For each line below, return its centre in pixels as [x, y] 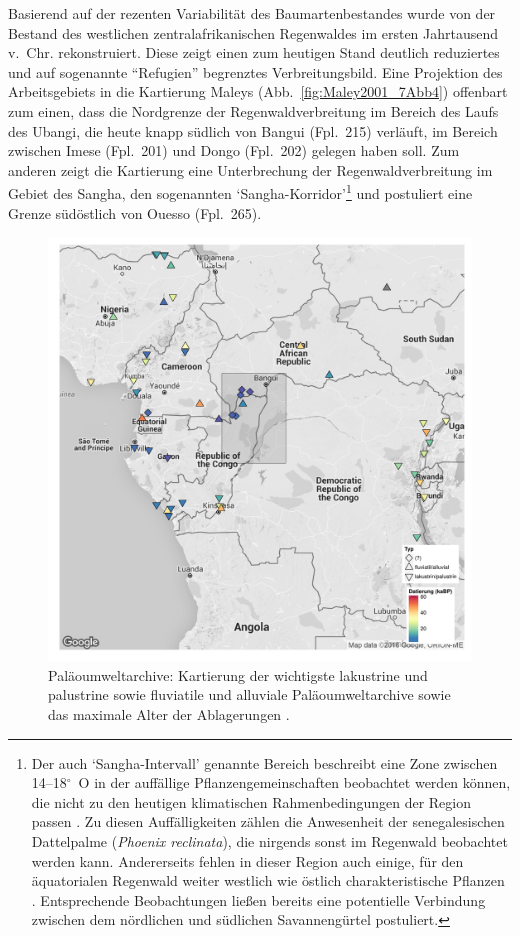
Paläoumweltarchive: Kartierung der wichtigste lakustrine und [238, 674]
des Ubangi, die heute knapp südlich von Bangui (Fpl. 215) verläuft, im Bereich [253, 130]
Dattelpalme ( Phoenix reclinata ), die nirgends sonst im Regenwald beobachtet [269, 840]
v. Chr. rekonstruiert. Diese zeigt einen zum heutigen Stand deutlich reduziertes [254, 52]
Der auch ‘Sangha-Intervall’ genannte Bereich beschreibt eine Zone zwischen [264, 762]
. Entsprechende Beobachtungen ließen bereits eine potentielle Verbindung [258, 899]
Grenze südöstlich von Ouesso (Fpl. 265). [135, 212]
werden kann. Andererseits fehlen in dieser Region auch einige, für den [247, 860]
